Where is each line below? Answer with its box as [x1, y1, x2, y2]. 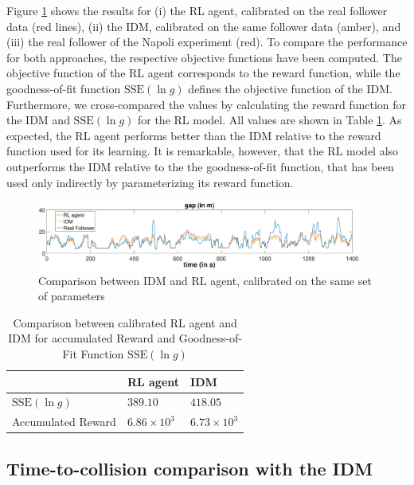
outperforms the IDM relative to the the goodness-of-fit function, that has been [6, 158, 394, 174]
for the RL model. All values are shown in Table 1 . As [137, 111, 402, 128]
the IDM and [6, 111, 70, 128]
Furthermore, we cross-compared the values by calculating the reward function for [6, 96, 407, 112]
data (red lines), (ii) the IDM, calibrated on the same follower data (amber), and [6, 18, 401, 34]
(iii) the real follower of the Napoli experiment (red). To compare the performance [6, 33, 408, 50]
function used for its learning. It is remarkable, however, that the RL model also [6, 143, 399, 159]
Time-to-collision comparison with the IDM [6, 456, 373, 480]
